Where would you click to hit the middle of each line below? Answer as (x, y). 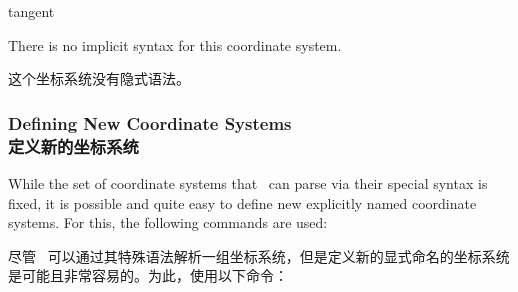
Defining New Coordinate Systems (150, 122)
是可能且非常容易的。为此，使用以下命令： (148, 275)
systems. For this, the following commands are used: (168, 222)
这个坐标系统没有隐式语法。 (99, 78)
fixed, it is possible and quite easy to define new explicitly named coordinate (242, 202)
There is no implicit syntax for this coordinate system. (175, 44)
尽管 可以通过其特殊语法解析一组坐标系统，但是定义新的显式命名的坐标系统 (259, 255)
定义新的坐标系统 (73, 145)
